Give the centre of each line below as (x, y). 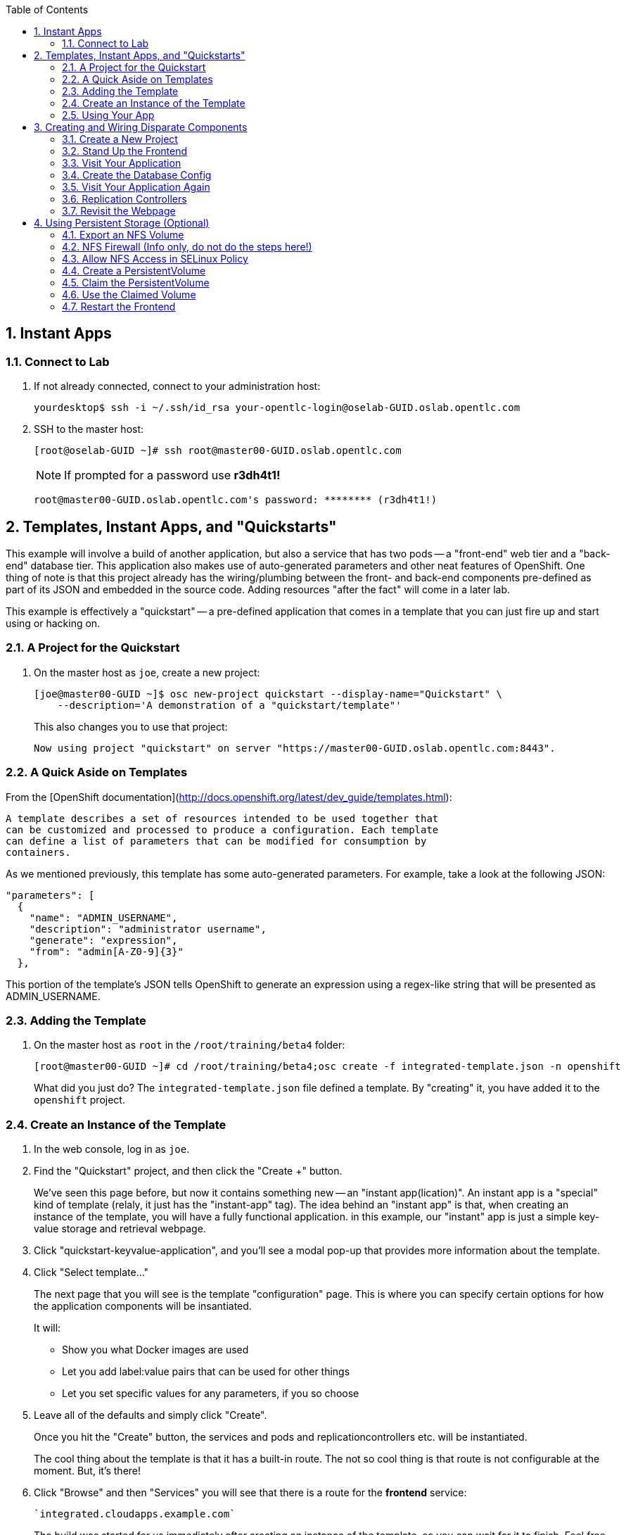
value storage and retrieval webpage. (120, 1229)
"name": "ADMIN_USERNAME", (103, 917)
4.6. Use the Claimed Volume (129, 295)
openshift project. (79, 1100)
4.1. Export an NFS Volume (123, 235)
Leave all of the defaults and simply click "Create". (151, 1415)
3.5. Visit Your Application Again (136, 187)
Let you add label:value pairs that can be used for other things (206, 1372)
